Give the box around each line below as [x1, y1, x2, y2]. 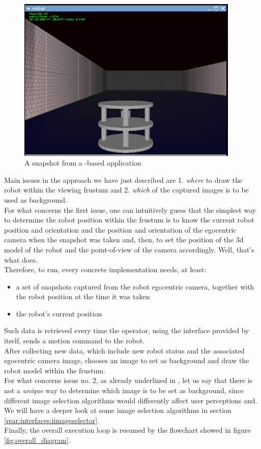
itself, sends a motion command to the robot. [4, 335, 145, 346]
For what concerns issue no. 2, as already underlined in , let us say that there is [4, 375, 253, 386]
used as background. [4, 194, 67, 205]
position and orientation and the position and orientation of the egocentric [4, 224, 237, 235]
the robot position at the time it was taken [16, 291, 150, 302]
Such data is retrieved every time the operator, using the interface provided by [4, 325, 249, 336]
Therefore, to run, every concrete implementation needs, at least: [4, 264, 207, 275]
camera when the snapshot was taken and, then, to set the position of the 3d [4, 234, 244, 245]
